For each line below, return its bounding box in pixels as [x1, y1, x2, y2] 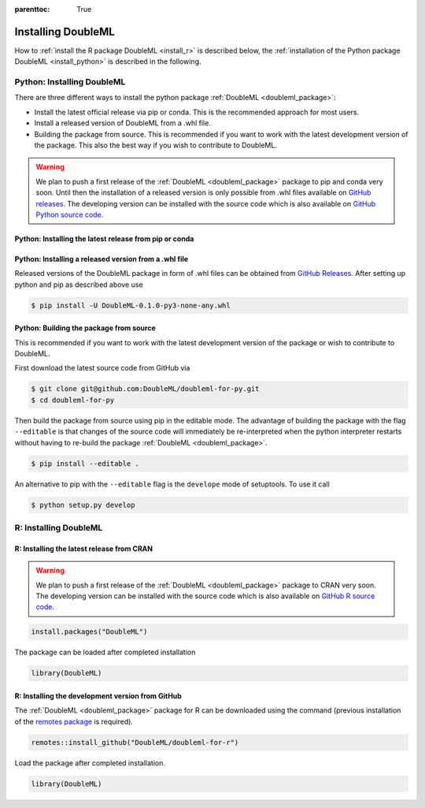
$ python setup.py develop [31, 501, 135, 509]
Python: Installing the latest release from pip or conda [14, 233, 194, 244]
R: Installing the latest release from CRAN [14, 544, 153, 553]
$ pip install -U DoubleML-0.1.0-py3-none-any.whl [31, 300, 231, 310]
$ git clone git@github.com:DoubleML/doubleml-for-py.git [31, 385, 260, 393]
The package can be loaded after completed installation [14, 647, 196, 657]
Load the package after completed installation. [14, 758, 165, 768]
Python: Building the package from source [14, 323, 157, 333]
